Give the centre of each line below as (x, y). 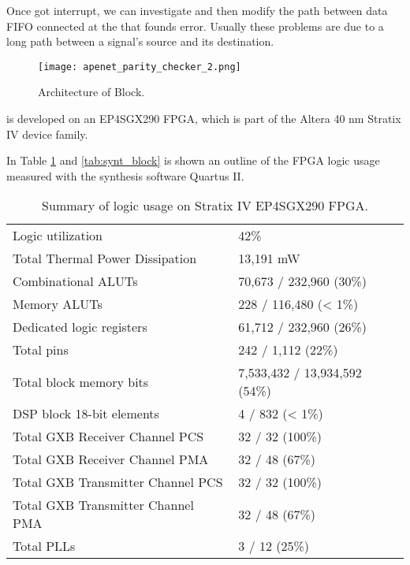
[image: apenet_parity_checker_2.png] (140, 67)
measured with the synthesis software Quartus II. (125, 175)
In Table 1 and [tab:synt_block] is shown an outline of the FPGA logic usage (193, 160)
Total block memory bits (81, 381)
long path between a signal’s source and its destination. (140, 41)
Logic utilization (58, 236)
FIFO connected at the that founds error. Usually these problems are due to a (195, 26)
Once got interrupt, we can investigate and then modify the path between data (197, 10)
